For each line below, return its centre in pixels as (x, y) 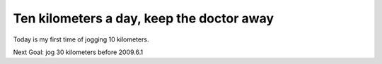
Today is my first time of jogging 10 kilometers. (81, 39)
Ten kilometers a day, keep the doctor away (144, 18)
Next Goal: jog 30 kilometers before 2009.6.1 (78, 52)
